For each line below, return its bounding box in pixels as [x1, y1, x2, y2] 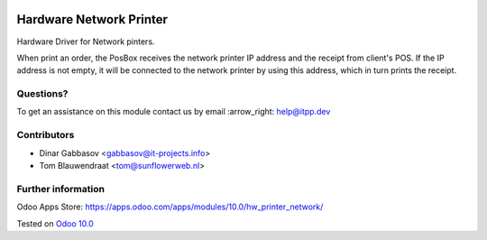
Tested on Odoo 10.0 [16, 217, 94, 229]
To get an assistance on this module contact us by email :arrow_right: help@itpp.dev [16, 106, 331, 117]
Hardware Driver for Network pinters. [16, 36, 155, 47]
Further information [16, 182, 106, 195]
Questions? [16, 88, 69, 100]
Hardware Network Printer [16, 12, 169, 27]
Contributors [16, 129, 75, 142]
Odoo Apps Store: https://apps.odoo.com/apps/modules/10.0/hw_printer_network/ [16, 201, 324, 212]
